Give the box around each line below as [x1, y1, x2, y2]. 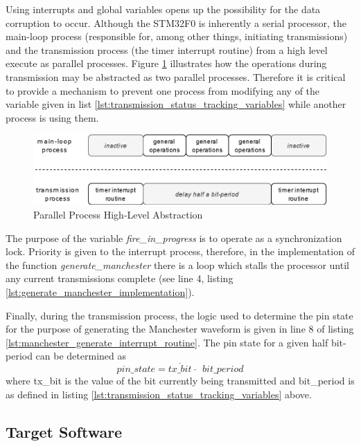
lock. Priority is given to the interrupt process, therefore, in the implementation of [6, 244, 355, 259]
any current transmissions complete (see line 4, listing [6, 271, 234, 286]
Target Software [6, 420, 123, 442]
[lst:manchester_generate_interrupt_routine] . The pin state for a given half [6, 335, 328, 349]
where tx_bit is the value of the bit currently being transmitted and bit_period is [6, 373, 355, 388]
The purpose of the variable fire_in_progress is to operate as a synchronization [6, 230, 342, 245]
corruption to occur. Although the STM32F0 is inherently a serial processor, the [6, 15, 346, 30]
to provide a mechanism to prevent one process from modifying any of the [6, 83, 320, 97]
